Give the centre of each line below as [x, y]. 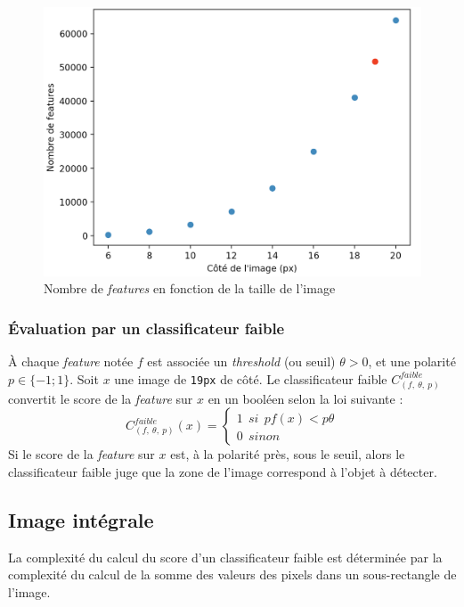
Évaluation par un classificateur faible [147, 328]
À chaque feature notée [71, 361]
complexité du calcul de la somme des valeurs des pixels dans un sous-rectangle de [232, 574]
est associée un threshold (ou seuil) [241, 361]
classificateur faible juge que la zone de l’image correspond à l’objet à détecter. [223, 471]
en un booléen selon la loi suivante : [305, 398]
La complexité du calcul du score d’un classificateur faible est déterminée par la [225, 557]
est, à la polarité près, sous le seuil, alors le [288, 454]
